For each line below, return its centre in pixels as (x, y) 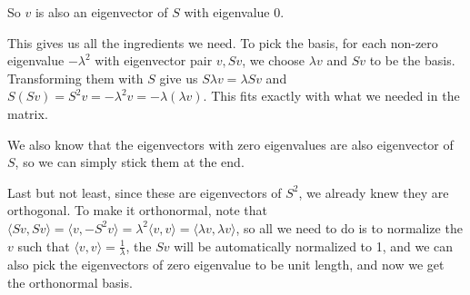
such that (44, 246)
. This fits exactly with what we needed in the (331, 96)
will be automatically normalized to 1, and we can (314, 246)
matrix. (28, 113)
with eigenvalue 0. (234, 12)
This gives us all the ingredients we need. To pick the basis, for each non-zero (223, 42)
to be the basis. (412, 60)
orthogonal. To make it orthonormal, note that (137, 210)
